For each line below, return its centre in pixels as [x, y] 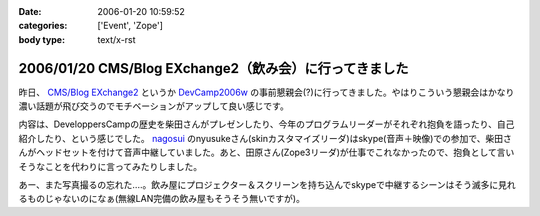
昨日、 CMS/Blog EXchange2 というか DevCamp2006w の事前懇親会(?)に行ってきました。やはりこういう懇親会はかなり [266, 92]
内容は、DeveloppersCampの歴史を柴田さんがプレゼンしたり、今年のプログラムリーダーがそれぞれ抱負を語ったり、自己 [266, 124]
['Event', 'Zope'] [130, 26]
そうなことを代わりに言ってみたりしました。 [110, 166]
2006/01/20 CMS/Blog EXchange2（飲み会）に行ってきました [213, 68]
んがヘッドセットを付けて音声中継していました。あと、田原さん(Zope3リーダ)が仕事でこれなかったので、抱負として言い [266, 152]
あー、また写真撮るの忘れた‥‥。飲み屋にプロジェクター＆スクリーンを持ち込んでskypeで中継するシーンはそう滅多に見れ [267, 185]
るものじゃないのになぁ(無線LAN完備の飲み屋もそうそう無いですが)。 [161, 199]
